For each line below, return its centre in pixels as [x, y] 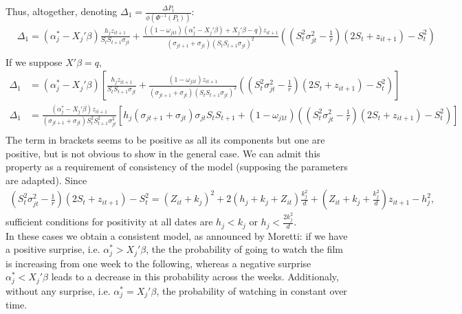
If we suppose [34, 61]
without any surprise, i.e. [58, 290]
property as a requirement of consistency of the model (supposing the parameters [177, 167]
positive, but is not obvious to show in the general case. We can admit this [163, 153]
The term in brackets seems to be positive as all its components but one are [165, 140]
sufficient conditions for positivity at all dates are [109, 222]
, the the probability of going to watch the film [244, 249]
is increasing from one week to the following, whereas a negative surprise [158, 263]
